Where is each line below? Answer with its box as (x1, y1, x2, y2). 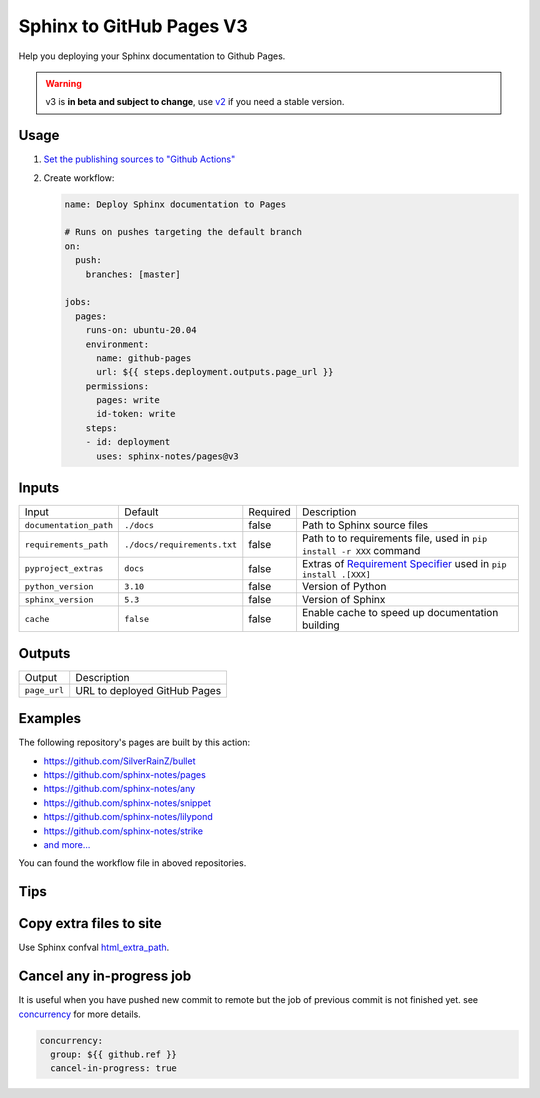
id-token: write (96, 408, 176, 420)
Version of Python (301, 580, 387, 594)
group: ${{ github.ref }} (50, 1048, 177, 1060)
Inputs (18, 480, 60, 497)
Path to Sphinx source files (301, 518, 429, 532)
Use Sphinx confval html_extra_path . (18, 941, 170, 954)
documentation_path (24, 520, 114, 530)
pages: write (96, 395, 160, 406)
